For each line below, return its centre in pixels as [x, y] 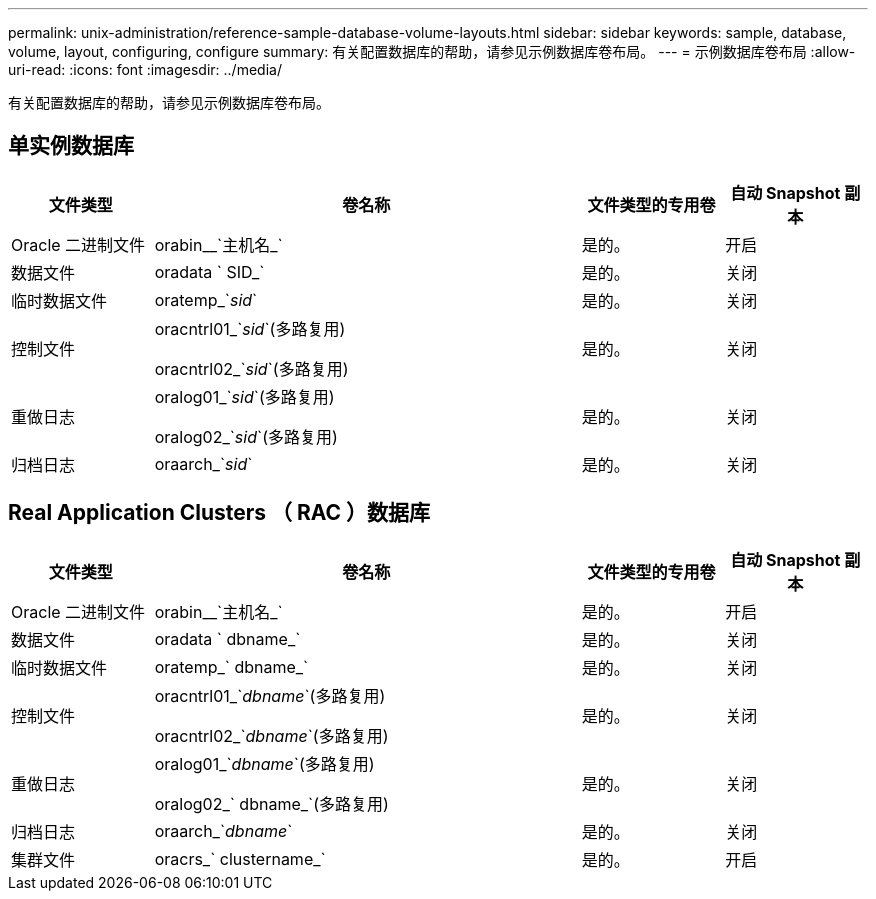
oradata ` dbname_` [227, 638]
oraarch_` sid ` [203, 463]
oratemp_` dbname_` [231, 666]
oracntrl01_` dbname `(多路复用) [270, 695]
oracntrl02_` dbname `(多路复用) [271, 735]
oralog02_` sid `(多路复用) [246, 436]
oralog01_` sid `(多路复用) [244, 396]
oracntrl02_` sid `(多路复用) [251, 368]
